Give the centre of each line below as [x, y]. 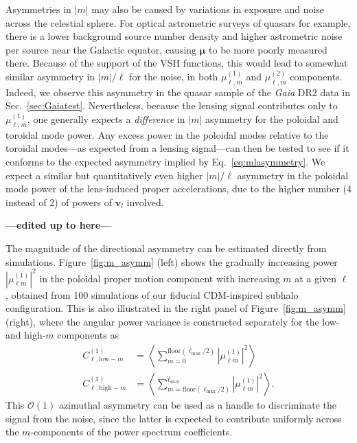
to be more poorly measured [268, 49]
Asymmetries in [38, 9]
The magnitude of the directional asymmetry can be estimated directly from [166, 248]
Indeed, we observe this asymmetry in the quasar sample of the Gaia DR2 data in [178, 92]
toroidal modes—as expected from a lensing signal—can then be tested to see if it [177, 148]
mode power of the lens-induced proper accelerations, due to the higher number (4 [178, 189]
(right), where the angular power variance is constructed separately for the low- [173, 321]
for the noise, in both [174, 76]
